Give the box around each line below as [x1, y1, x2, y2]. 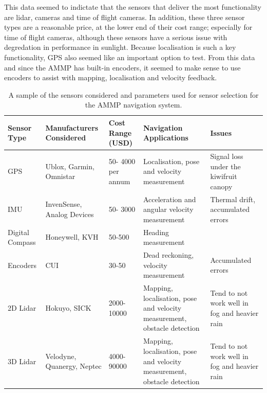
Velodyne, [45, 350, 77, 361]
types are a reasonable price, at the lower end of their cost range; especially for [4, 22, 253, 32]
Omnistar [45, 171, 75, 182]
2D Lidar [8, 302, 36, 313]
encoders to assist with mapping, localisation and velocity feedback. [4, 72, 217, 83]
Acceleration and [143, 193, 196, 204]
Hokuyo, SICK [45, 302, 91, 313]
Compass [8, 237, 36, 247]
